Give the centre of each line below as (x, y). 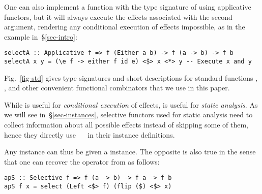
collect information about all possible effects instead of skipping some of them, (126, 125)
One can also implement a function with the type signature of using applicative (128, 7)
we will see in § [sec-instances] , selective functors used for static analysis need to (128, 115)
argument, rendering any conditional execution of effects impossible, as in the (125, 27)
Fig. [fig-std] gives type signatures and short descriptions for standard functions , (131, 77)
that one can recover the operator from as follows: (82, 161)
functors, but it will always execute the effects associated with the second (118, 17)
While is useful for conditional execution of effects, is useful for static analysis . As (131, 104)
